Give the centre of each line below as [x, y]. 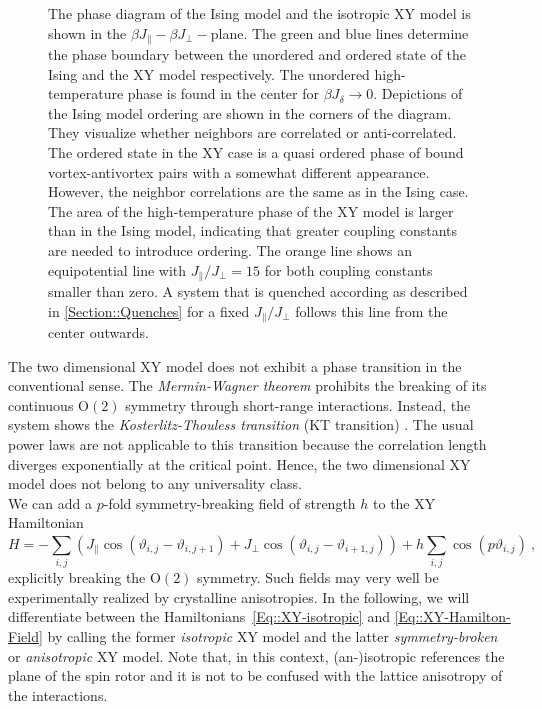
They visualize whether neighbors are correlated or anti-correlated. [252, 132]
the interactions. [58, 694]
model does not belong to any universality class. [155, 483]
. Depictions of [418, 93]
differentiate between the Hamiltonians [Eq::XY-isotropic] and [199, 616]
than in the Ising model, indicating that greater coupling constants [253, 230]
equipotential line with [117, 269]
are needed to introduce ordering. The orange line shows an [230, 249]
